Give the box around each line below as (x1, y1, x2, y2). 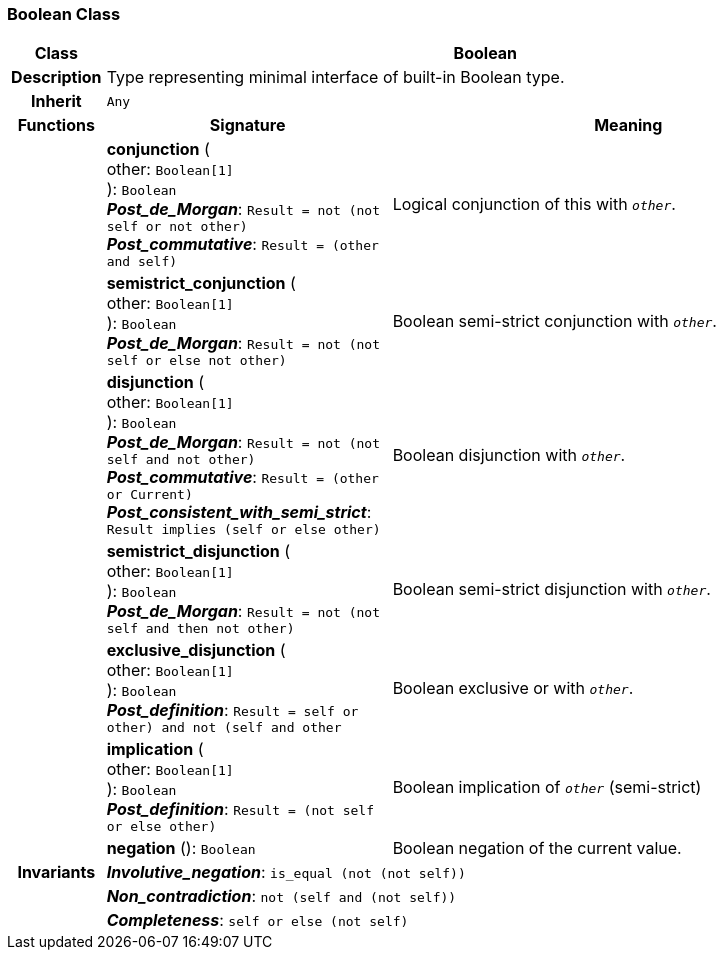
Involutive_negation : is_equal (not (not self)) (106, 862, 466, 883)
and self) (106, 254, 178, 270)
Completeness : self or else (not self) (106, 910, 409, 931)
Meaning (594, 115, 663, 136)
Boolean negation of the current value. (392, 838, 682, 859)
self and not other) (106, 452, 256, 468)
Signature (209, 115, 286, 136)
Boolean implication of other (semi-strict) (392, 776, 702, 797)
